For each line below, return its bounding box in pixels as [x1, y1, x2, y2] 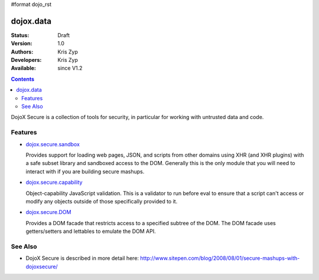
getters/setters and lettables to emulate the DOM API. [25, 228, 156, 235]
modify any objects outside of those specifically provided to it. [25, 197, 178, 205]
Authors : [11, 48, 34, 55]
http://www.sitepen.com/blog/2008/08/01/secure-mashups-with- [139, 255, 300, 262]
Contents [11, 75, 35, 83]
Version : [11, 40, 32, 47]
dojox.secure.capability [25, 179, 83, 186]
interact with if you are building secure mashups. [25, 168, 145, 175]
